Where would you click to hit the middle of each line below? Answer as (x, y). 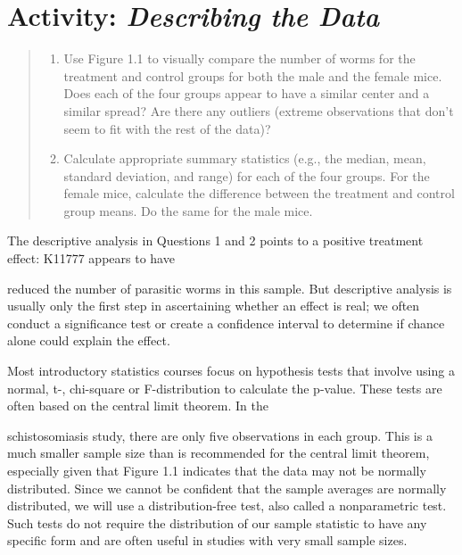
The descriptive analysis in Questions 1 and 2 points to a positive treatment (215, 240)
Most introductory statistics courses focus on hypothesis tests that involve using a (231, 371)
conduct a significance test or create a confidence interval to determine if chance (226, 323)
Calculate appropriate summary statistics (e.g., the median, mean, (245, 158)
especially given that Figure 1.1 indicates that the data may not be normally (217, 470)
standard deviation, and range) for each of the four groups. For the (247, 175)
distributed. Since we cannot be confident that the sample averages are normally (227, 488)
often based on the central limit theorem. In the (138, 406)
